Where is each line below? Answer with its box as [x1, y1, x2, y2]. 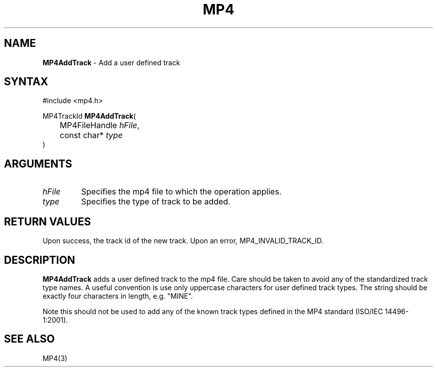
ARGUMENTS [4, 157, 72, 170]
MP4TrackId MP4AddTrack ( [42, 112, 136, 121]
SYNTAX [4, 75, 48, 88]
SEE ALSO [4, 333, 55, 346]
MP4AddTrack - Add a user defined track [42, 58, 180, 67]
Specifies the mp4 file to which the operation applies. [81, 186, 282, 197]
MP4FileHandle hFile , [59, 120, 140, 131]
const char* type [59, 130, 123, 141]
